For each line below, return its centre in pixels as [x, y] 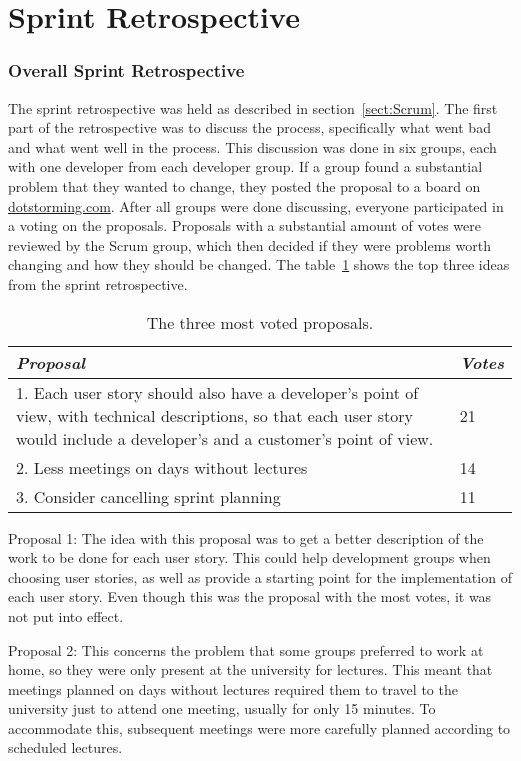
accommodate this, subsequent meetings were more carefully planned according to [259, 727]
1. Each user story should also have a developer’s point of [217, 392]
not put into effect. [66, 615]
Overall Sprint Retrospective [126, 70]
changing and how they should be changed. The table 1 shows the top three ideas [259, 264]
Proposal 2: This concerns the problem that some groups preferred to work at [246, 649]
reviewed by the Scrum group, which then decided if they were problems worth [249, 244]
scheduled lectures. [65, 747]
